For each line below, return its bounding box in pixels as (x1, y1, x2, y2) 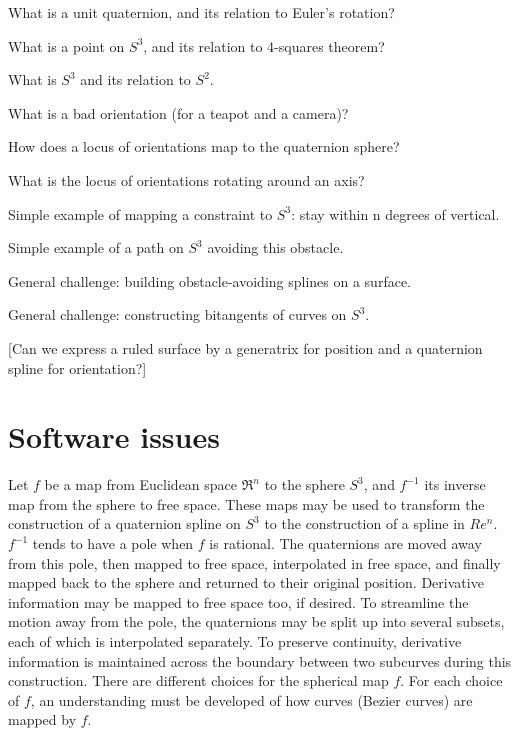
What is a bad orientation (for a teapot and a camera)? (8, 102, 349, 123)
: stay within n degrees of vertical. (291, 203, 500, 224)
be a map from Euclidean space (44, 474, 238, 495)
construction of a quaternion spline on (8, 513, 241, 534)
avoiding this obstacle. (207, 237, 344, 258)
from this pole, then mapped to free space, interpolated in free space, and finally (8, 552, 501, 573)
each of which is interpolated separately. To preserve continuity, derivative (8, 631, 462, 651)
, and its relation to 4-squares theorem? (143, 35, 385, 56)
